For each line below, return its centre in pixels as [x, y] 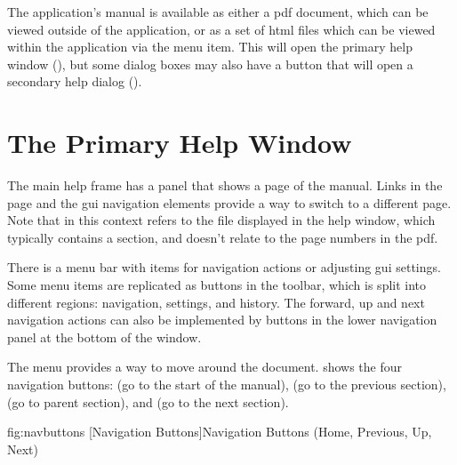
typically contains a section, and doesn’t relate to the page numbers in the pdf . [223, 237]
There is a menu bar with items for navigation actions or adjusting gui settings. [224, 267]
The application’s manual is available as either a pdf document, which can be [218, 12]
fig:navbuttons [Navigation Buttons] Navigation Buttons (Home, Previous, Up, [220, 432]
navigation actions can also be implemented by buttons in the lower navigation [222, 320]
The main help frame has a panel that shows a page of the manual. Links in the [225, 185]
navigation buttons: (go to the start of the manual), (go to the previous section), [227, 385]
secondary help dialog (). [75, 81]
